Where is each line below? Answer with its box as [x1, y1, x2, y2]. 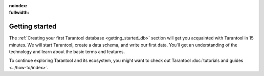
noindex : [9, 3, 28, 8]
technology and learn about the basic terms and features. [9, 49, 125, 55]
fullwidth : [9, 10, 29, 16]
